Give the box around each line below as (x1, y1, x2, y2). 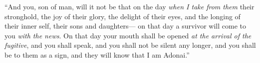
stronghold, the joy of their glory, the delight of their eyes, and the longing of (4, 11, 241, 21)
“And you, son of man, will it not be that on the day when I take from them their (4, 1, 255, 11)
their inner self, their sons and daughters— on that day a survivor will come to (4, 21, 247, 31)
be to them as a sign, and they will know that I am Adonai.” (4, 49, 190, 60)
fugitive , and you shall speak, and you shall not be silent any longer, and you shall (4, 40, 256, 50)
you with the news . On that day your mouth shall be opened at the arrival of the (4, 30, 252, 40)
